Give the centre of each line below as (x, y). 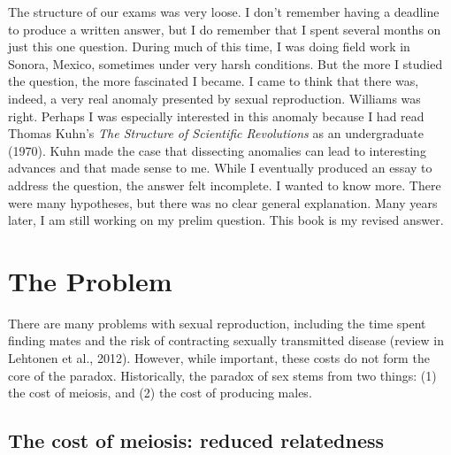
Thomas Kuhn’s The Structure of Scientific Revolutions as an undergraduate (216, 133)
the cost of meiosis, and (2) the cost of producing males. (160, 393)
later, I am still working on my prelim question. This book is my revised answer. (226, 220)
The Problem (90, 280)
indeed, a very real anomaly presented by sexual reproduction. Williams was (214, 98)
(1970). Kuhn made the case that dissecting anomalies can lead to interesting (217, 150)
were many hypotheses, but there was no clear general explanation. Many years (223, 202)
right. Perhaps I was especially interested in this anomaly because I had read (216, 116)
